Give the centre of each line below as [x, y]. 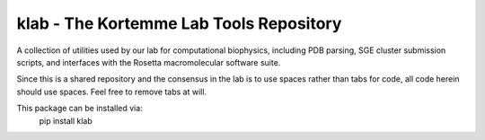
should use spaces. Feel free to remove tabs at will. [111, 92]
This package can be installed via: [79, 109]
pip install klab [66, 120]
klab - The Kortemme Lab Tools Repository [179, 23]
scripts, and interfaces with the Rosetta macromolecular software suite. [149, 62]
